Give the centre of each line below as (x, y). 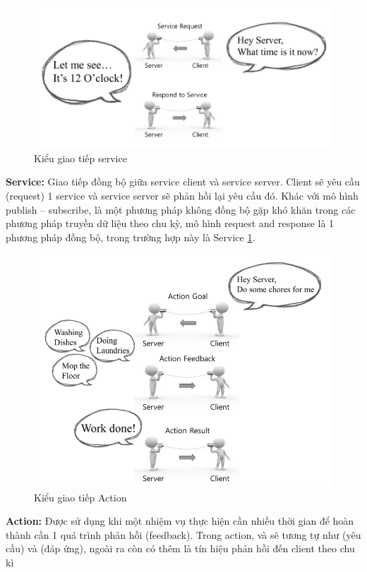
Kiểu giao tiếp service (80, 158)
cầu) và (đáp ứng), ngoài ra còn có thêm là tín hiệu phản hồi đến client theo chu (180, 548)
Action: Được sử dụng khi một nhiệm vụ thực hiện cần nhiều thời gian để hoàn (180, 521)
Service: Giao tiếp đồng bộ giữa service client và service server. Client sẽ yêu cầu (183, 182)
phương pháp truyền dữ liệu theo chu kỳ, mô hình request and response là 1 (170, 223)
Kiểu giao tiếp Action (80, 497)
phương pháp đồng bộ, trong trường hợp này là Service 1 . (131, 237)
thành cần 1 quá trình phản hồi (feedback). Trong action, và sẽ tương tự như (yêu (183, 534)
